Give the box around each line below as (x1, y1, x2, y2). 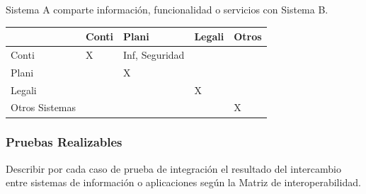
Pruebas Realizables (6, 133, 122, 151)
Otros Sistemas (11, 100, 76, 115)
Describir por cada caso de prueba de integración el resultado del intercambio (6, 161, 341, 176)
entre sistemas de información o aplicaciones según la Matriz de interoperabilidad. (6, 175, 361, 190)
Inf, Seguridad (122, 47, 185, 62)
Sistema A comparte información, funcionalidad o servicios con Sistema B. (6, 2, 328, 16)
